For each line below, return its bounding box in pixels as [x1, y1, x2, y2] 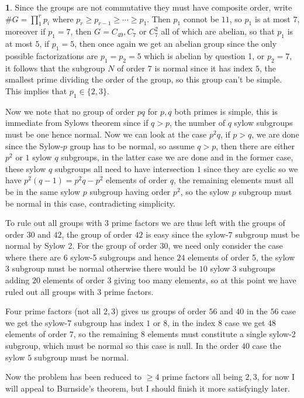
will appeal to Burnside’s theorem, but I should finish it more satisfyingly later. [5, 382, 290, 394]
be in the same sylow [5, 185, 81, 197]
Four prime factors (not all [5, 305, 101, 317]
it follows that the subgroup [5, 61, 105, 74]
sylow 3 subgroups [210, 262, 275, 275]
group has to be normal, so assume [70, 139, 195, 152]
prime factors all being [162, 370, 243, 383]
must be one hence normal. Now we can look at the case [5, 128, 207, 140]
